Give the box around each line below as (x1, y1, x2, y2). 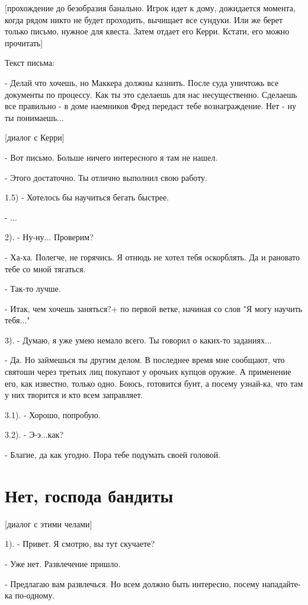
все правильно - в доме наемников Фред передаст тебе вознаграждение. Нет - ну (5, 100, 296, 112)
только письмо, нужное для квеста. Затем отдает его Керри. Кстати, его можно (5, 25, 290, 37)
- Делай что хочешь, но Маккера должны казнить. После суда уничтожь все (5, 76, 279, 88)
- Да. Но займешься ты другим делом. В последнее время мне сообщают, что (5, 354, 285, 366)
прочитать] (5, 36, 43, 49)
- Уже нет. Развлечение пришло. (5, 557, 121, 569)
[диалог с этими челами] (5, 517, 92, 530)
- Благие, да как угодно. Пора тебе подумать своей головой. (5, 448, 221, 461)
